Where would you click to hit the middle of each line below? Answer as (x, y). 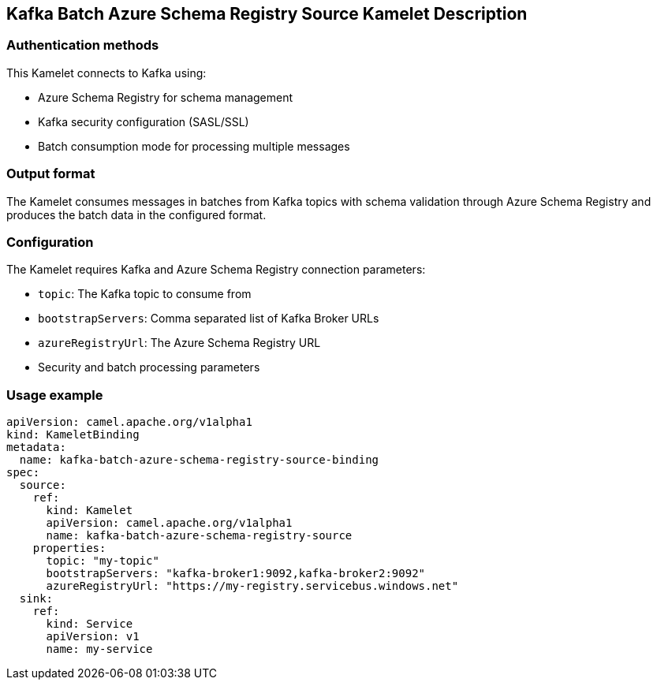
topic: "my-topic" (103, 561)
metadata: (36, 447)
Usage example (55, 395)
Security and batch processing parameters (149, 367)
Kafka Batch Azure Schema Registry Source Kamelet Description (267, 14)
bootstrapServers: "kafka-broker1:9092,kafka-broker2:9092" (236, 574)
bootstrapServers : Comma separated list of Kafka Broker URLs (209, 319)
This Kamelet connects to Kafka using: (106, 73)
